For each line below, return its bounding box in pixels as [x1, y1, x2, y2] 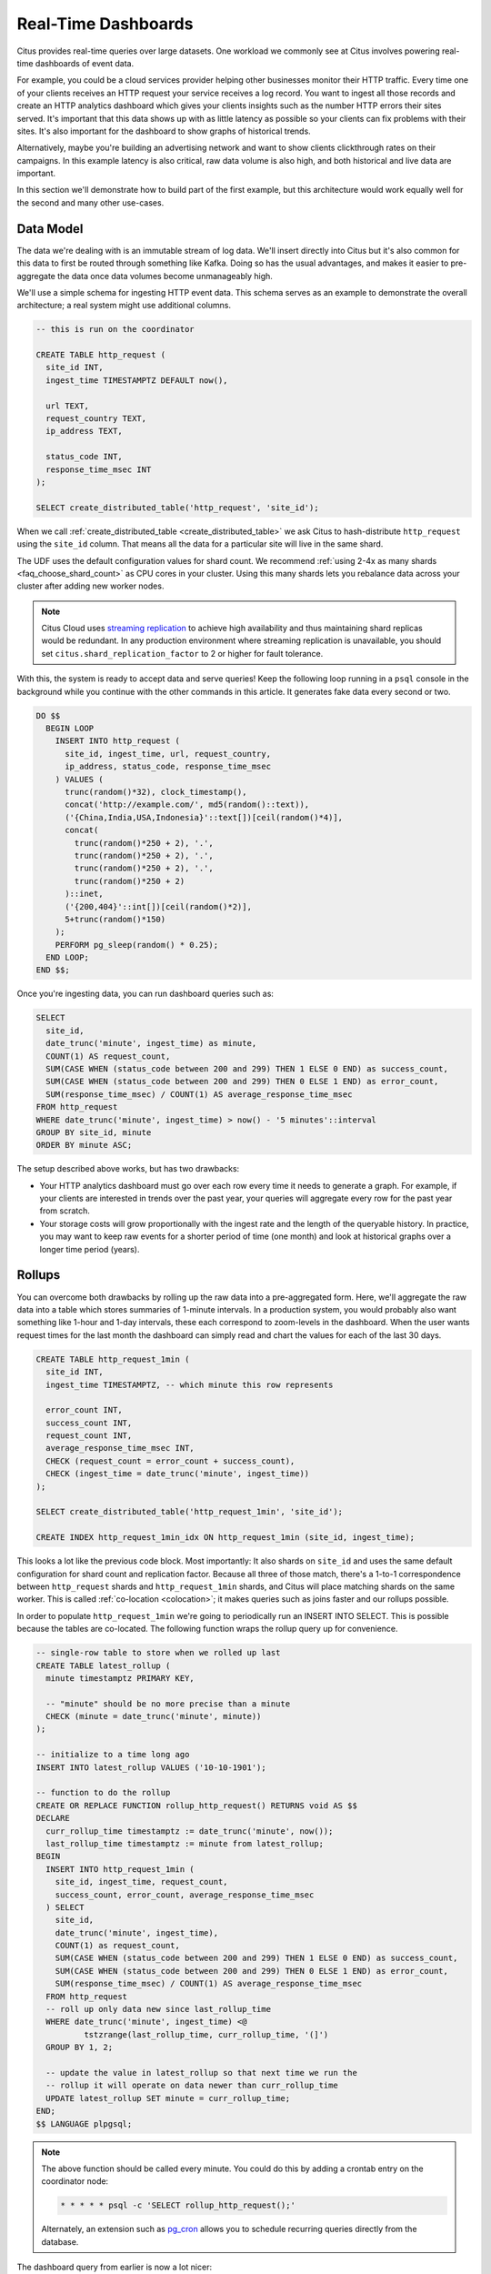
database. [41, 2236, 79, 2247]
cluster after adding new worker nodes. [16, 580, 165, 591]
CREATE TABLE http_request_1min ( [35, 1353, 190, 1364]
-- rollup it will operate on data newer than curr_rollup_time [45, 2080, 338, 2091]
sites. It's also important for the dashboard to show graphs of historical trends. [16, 126, 311, 136]
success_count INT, [45, 1417, 133, 1428]
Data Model [16, 221, 84, 236]
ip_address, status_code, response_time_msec [65, 761, 272, 772]
